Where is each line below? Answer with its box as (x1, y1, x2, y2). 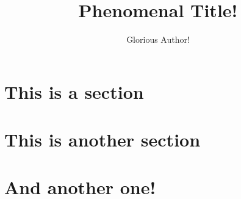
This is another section (4, 127, 201, 152)
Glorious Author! (126, 33, 190, 46)
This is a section (4, 79, 144, 104)
